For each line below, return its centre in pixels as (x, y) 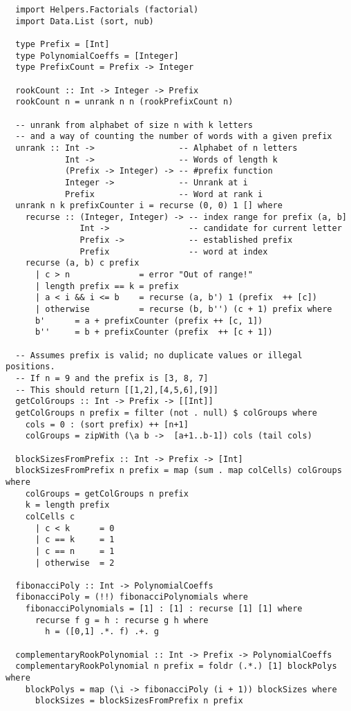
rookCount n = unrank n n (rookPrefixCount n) (124, 102)
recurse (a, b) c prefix (82, 263)
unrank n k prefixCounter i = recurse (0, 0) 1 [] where (149, 206)
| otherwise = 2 (75, 563)
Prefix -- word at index (174, 251)
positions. (30, 367)
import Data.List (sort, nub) (85, 21)
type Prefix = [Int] (63, 44)
